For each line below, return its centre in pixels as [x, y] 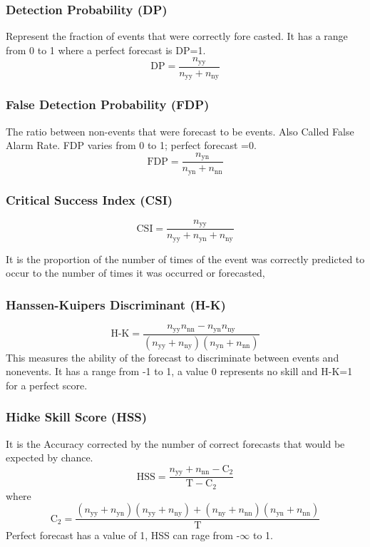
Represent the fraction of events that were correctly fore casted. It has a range [177, 36]
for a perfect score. [47, 385]
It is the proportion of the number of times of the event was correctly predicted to [185, 259]
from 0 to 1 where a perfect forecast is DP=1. [106, 50]
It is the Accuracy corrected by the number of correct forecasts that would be [175, 443]
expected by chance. [50, 457]
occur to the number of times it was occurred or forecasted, [135, 273]
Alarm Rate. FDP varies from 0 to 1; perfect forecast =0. [131, 145]
